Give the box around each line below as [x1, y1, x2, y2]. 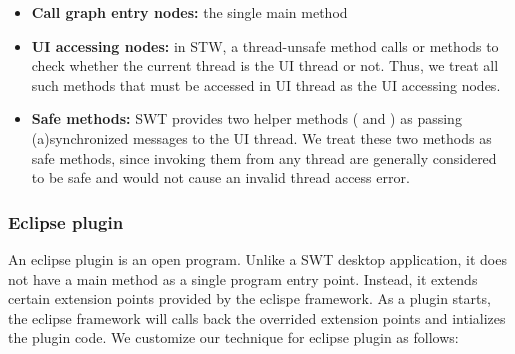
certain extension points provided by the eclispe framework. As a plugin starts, [8, 288, 491, 309]
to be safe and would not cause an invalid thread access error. [31, 167, 410, 188]
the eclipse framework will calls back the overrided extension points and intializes [8, 307, 506, 328]
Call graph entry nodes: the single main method [31, 2, 348, 22]
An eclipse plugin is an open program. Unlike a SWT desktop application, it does [8, 248, 507, 269]
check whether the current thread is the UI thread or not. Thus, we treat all [31, 55, 499, 76]
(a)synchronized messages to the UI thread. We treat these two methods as [31, 127, 492, 148]
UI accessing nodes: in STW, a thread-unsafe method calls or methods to [31, 35, 499, 56]
